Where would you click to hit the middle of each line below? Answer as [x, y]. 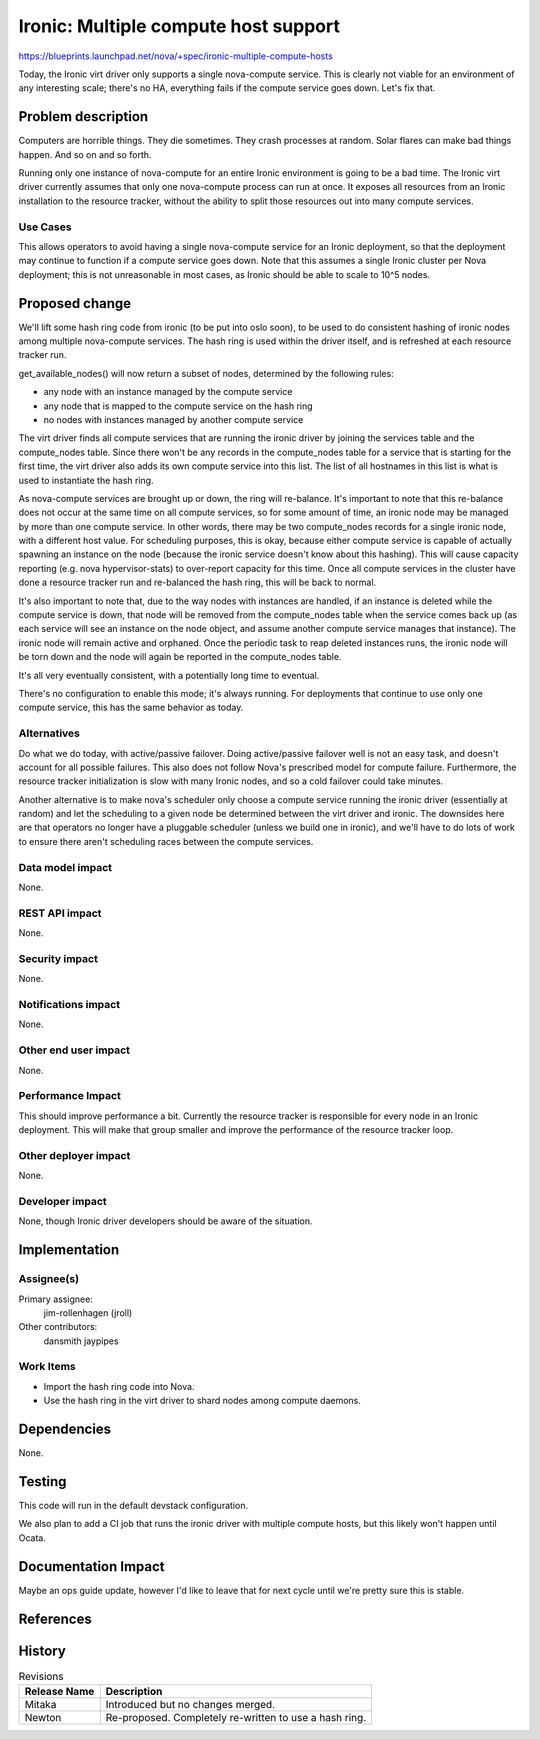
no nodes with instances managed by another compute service [173, 419]
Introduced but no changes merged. [190, 1705]
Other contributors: [58, 1327]
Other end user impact [74, 1050]
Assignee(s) [49, 1279]
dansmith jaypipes [81, 1341]
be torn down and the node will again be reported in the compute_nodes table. [180, 657]
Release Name [59, 1692]
